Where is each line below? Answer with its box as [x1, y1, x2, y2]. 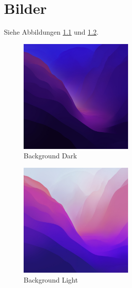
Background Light [24, 274, 78, 285]
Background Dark [24, 150, 77, 161]
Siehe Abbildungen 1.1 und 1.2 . [4, 27, 99, 37]
